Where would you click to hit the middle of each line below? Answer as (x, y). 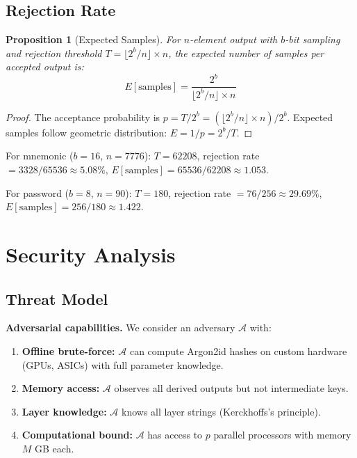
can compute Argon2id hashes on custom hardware (238, 351)
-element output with (234, 39)
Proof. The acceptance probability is (83, 117)
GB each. (55, 448)
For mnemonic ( (40, 156)
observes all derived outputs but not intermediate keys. (231, 388)
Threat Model (57, 298)
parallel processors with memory (282, 435)
